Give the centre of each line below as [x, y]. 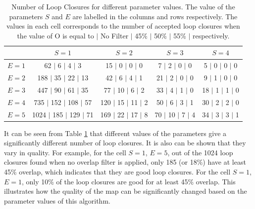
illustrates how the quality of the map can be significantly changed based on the [126, 191]
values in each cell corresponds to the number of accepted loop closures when [123, 26]
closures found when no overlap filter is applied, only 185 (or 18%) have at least [125, 162]
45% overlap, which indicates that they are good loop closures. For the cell [117, 172]
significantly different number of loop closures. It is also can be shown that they [125, 143]
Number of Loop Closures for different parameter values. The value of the [123, 6]
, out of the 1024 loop [200, 152]
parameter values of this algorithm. [57, 200]
